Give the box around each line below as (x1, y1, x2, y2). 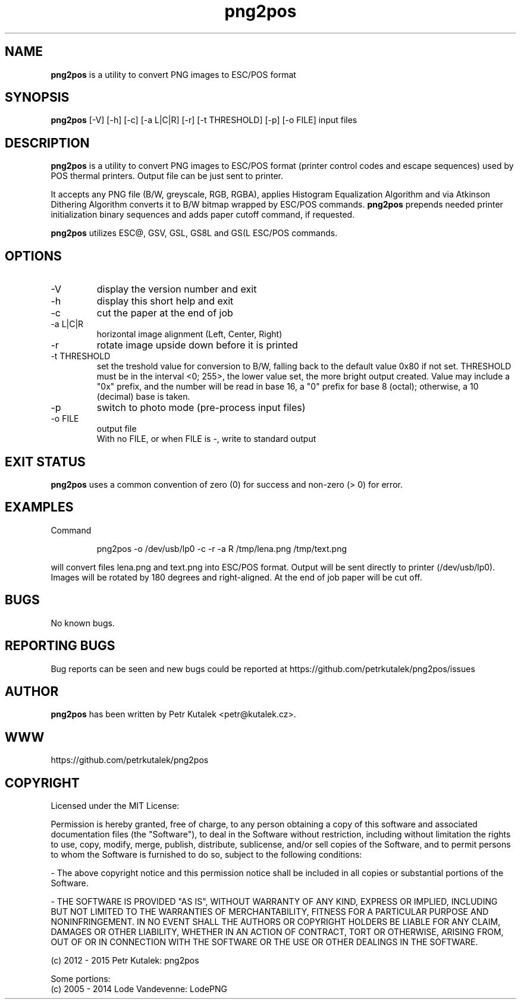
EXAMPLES (5, 500, 74, 515)
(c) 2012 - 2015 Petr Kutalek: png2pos (51, 955, 199, 966)
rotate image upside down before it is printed (96, 339, 298, 352)
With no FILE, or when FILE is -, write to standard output (96, 434, 316, 444)
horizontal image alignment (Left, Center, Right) (96, 329, 283, 340)
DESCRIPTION (5, 135, 90, 150)
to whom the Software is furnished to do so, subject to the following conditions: (51, 849, 362, 860)
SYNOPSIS (5, 90, 70, 105)
